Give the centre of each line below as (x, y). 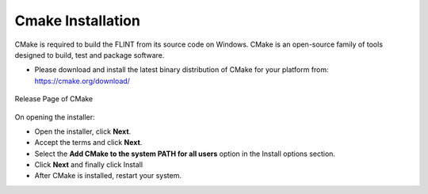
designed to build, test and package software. (90, 55)
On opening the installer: (55, 117)
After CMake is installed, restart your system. (108, 176)
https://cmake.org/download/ (82, 81)
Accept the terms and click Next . (88, 143)
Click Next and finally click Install (88, 165)
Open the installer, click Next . (83, 131)
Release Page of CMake (54, 99)
